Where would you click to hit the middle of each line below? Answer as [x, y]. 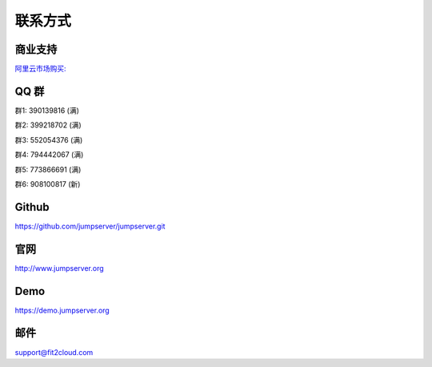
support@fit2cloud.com [54, 352]
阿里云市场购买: [41, 69]
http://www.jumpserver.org [59, 268]
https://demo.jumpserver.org [62, 310]
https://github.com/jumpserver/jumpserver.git [90, 226]
